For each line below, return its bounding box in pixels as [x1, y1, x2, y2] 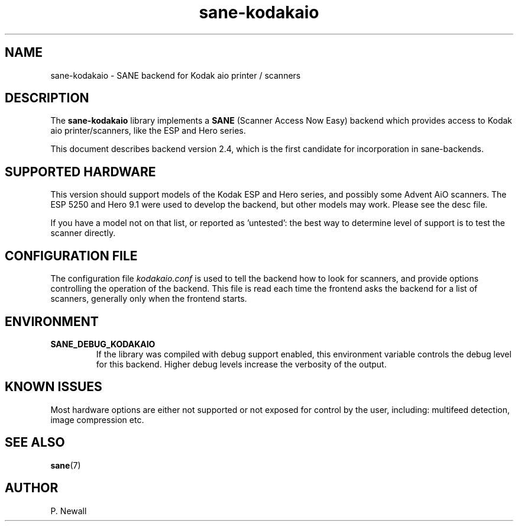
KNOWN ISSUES [5, 379, 102, 395]
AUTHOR [5, 480, 59, 496]
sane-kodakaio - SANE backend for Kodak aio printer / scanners [50, 70, 301, 80]
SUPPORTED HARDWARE [5, 164, 156, 179]
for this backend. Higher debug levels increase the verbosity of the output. [96, 359, 387, 369]
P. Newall [50, 505, 87, 516]
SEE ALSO [5, 435, 65, 450]
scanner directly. [50, 228, 116, 238]
